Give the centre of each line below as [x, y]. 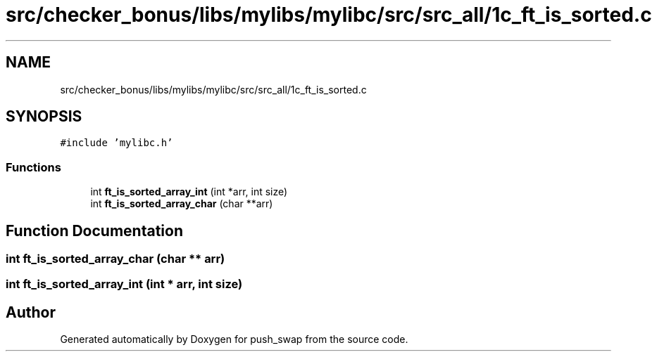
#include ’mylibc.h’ [117, 143]
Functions [33, 167]
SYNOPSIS [44, 117]
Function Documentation [94, 231]
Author [31, 312]
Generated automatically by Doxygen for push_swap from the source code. [234, 339]
